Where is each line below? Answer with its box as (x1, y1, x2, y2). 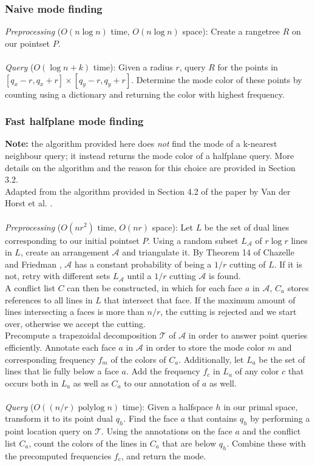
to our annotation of (124, 376, 200, 389)
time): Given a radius (93, 61, 173, 73)
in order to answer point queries (188, 329, 308, 342)
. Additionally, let (178, 353, 244, 365)
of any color (235, 365, 279, 377)
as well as (73, 376, 109, 389)
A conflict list (5, 281, 55, 294)
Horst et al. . (5, 197, 53, 209)
